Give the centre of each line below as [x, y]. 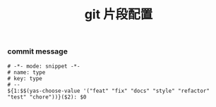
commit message [38, 51]
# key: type [25, 78]
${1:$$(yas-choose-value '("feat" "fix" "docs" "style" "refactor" [109, 91]
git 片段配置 [119, 14]
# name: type [26, 72]
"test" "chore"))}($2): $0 [47, 97]
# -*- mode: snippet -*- [44, 66]
